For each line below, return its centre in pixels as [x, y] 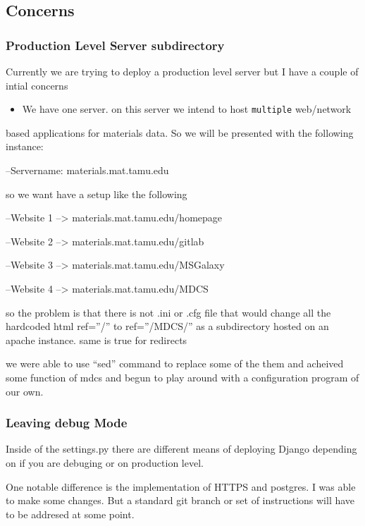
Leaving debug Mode [67, 423]
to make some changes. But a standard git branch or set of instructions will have [180, 500]
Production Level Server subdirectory [115, 45]
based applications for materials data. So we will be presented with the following [180, 132]
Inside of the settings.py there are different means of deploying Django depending [181, 449]
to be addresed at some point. [70, 514]
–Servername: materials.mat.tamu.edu [87, 170]
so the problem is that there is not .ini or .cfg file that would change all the [168, 312]
